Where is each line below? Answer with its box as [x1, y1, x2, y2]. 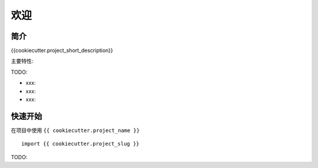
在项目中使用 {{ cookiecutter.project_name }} [11, 127, 140, 134]
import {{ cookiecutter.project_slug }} [21, 140, 140, 147]
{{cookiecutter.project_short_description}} [11, 47, 113, 54]
